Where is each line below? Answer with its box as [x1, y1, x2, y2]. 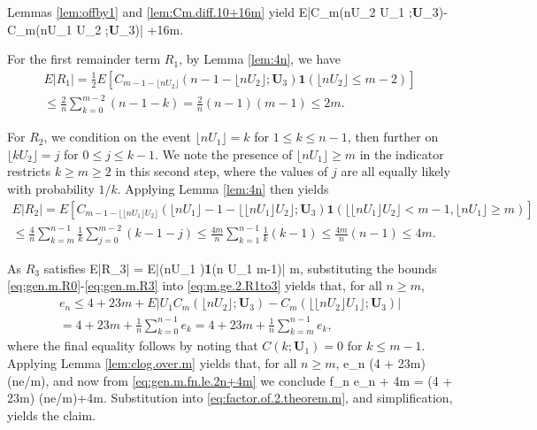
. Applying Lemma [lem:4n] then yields [117, 179, 329, 197]
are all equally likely [341, 162, 450, 180]
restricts [7, 162, 51, 180]
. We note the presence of [155, 144, 293, 163]
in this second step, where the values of [115, 162, 328, 180]
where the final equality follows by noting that [7, 336, 258, 355]
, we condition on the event [43, 127, 191, 146]
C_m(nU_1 [7, 19, 73, 38]
